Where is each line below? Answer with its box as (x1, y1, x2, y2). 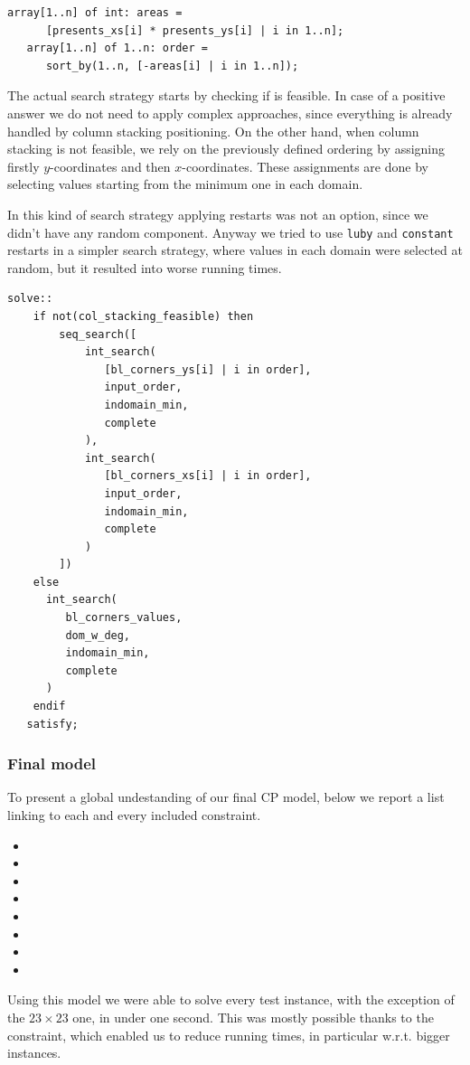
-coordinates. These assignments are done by (182, 156, 428, 175)
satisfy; (26, 717, 79, 730)
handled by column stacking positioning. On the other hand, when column (7, 121, 419, 140)
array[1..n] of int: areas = (7, 6, 183, 19)
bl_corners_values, (65, 611, 183, 625)
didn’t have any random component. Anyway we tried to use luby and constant (7, 222, 454, 241)
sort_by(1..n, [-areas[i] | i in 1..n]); (45, 59, 299, 72)
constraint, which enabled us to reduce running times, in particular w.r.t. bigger (7, 1025, 450, 1044)
